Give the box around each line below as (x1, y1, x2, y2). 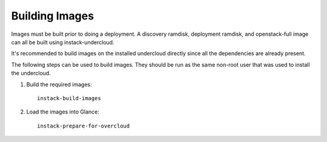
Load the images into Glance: (26, 108, 99, 115)
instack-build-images (37, 95, 101, 101)
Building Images (11, 9, 94, 22)
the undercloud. (11, 70, 51, 77)
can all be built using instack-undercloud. (11, 38, 114, 46)
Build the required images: (26, 81, 92, 88)
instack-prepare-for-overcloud (37, 122, 130, 129)
